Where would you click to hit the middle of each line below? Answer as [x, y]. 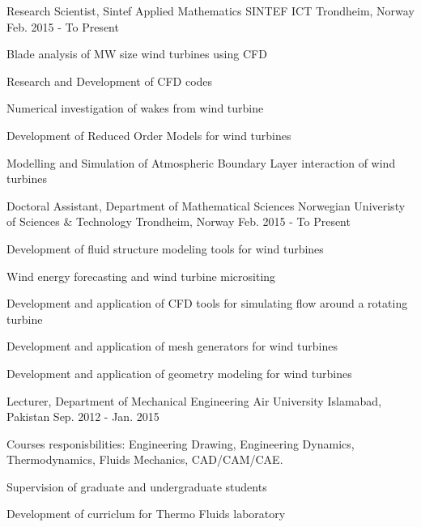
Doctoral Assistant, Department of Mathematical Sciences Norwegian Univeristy [206, 205]
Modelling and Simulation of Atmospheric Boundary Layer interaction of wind [201, 162]
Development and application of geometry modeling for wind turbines [179, 373]
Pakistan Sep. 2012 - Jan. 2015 [83, 416]
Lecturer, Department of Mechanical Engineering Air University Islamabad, [194, 400]
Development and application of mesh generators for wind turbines [172, 346]
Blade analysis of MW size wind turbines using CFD [137, 54]
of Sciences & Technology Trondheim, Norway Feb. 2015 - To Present [179, 221]
